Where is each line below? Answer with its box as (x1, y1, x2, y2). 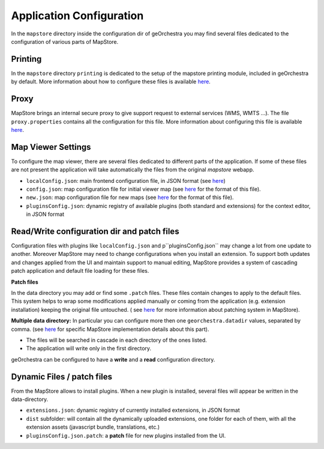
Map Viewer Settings (11, 141, 91, 152)
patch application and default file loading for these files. (11, 267, 149, 275)
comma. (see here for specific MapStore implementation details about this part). (11, 326, 209, 333)
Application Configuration (11, 9, 144, 22)
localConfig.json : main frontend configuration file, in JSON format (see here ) (26, 177, 226, 184)
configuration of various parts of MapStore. (11, 38, 119, 45)
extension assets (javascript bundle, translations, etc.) (26, 423, 160, 431)
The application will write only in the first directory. (26, 345, 152, 352)
